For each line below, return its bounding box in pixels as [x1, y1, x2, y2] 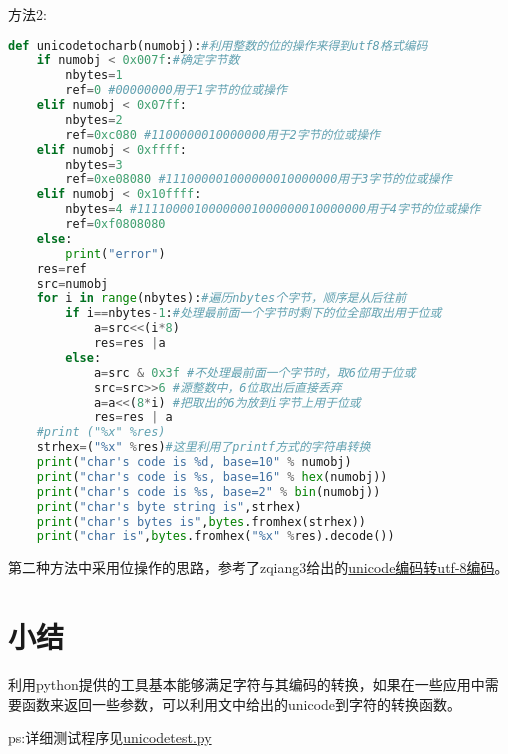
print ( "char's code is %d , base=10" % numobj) [36, 455, 352, 470]
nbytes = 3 [65, 157, 123, 172]
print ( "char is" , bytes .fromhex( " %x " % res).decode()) [36, 529, 395, 544]
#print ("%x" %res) [36, 425, 166, 440]
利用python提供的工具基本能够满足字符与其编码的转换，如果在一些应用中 [8, 674, 485, 695]
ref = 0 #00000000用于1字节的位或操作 [65, 83, 287, 98]
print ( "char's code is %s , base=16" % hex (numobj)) [36, 469, 388, 484]
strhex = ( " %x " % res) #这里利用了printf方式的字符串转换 [36, 440, 371, 455]
